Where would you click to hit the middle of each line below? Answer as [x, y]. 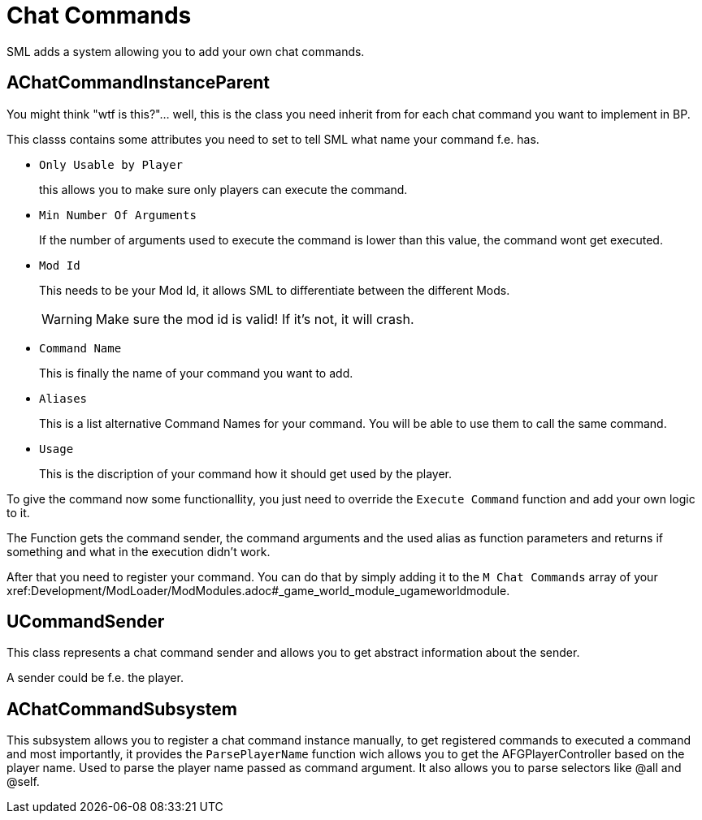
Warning [67, 319]
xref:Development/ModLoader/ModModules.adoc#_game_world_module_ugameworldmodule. [258, 590]
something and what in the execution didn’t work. [139, 551]
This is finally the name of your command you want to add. [196, 373]
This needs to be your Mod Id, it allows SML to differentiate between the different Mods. [275, 290]
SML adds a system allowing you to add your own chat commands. [186, 51]
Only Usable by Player [111, 164]
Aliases [63, 398]
